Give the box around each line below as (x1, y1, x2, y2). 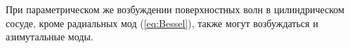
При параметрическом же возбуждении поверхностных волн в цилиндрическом (6, 2, 344, 16)
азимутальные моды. (6, 29, 93, 44)
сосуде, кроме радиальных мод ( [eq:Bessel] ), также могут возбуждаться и (6, 15, 318, 30)
